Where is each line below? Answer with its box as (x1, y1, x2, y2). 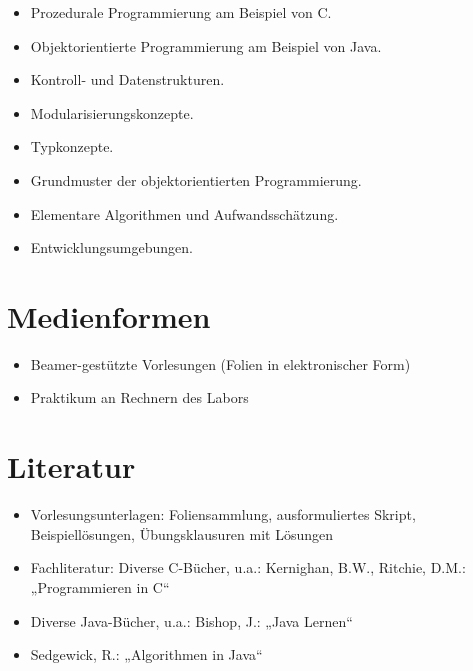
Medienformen (7, 295, 211, 336)
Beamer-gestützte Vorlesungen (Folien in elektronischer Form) (30, 353, 411, 374)
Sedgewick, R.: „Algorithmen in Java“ (30, 644, 263, 665)
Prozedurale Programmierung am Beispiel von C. (30, 2, 332, 22)
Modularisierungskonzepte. (30, 102, 194, 123)
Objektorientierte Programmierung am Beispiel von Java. (30, 35, 382, 56)
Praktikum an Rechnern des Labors (30, 387, 249, 408)
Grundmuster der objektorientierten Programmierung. (30, 169, 362, 190)
